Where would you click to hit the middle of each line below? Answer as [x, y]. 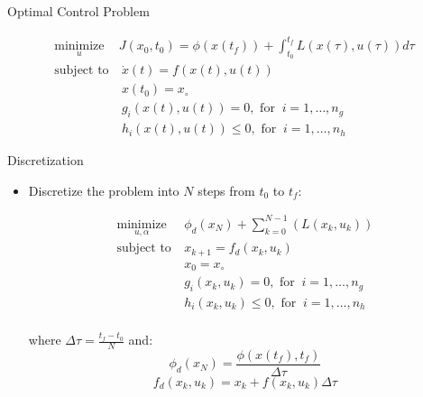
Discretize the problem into [104, 190]
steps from [226, 190]
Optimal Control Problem [78, 11]
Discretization [46, 160]
